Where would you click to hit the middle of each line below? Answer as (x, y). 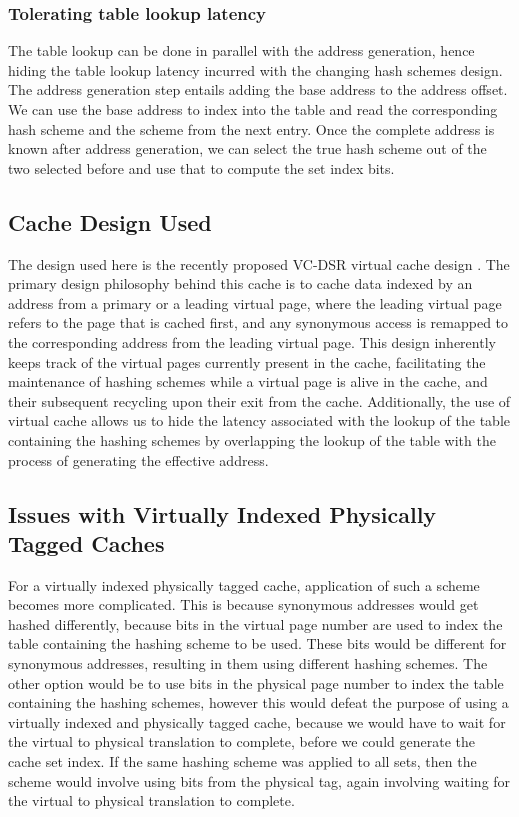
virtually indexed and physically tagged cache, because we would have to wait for (257, 721)
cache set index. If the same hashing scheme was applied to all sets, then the (242, 761)
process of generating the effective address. (138, 459)
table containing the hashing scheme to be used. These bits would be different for (257, 643)
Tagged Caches (86, 542)
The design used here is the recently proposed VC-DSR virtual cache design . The (259, 263)
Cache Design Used (110, 221)
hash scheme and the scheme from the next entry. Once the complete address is (251, 128)
